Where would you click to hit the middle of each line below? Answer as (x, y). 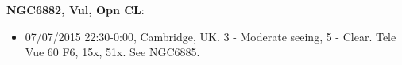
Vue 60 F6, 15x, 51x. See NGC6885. (112, 52)
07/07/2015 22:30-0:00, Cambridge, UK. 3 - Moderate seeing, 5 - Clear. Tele (211, 36)
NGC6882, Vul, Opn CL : (75, 10)
